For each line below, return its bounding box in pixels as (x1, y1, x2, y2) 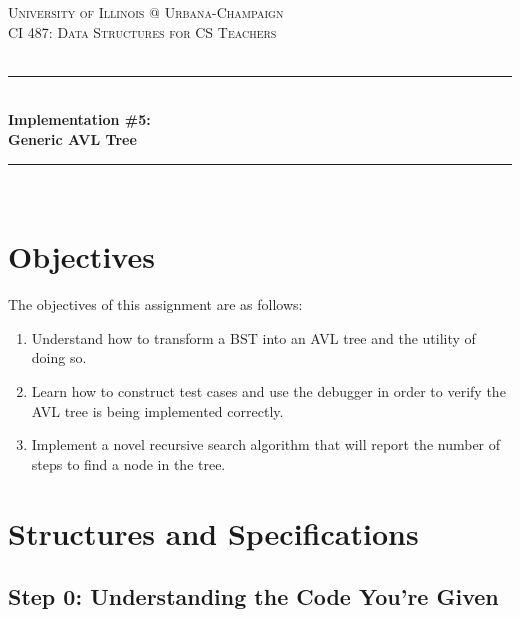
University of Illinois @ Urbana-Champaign (8, 2, 284, 22)
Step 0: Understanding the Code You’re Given (8, 581, 499, 612)
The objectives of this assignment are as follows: (8, 294, 303, 315)
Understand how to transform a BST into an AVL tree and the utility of (31, 327, 476, 348)
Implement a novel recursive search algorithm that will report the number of (31, 434, 501, 455)
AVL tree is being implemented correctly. (31, 400, 284, 421)
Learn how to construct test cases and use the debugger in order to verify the (31, 381, 506, 402)
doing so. (31, 347, 87, 368)
